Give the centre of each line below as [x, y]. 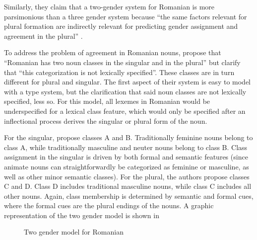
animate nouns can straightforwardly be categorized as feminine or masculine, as [127, 166]
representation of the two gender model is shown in [82, 215]
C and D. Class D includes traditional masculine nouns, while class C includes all [128, 186]
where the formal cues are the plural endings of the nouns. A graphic [109, 205]
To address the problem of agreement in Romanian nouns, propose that [113, 52]
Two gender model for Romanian [74, 232]
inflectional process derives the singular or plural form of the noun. [106, 120]
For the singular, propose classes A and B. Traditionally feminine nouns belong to [128, 137]
